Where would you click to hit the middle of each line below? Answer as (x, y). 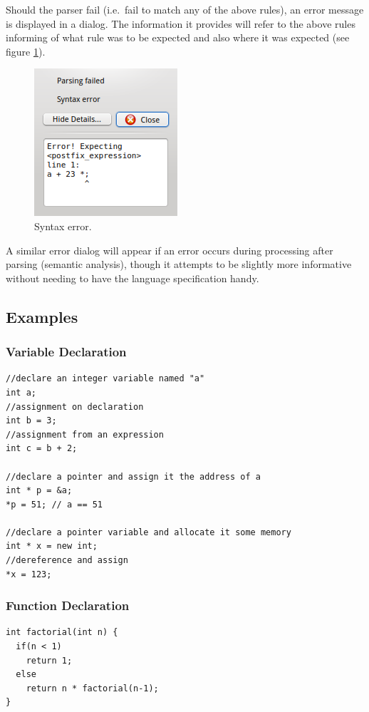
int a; (21, 392)
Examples (42, 316)
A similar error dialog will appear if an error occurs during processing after (170, 250)
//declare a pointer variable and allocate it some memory (149, 532)
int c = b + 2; (42, 449)
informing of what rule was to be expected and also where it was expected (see (178, 37)
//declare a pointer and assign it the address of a (133, 476)
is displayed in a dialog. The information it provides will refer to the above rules (181, 23)
